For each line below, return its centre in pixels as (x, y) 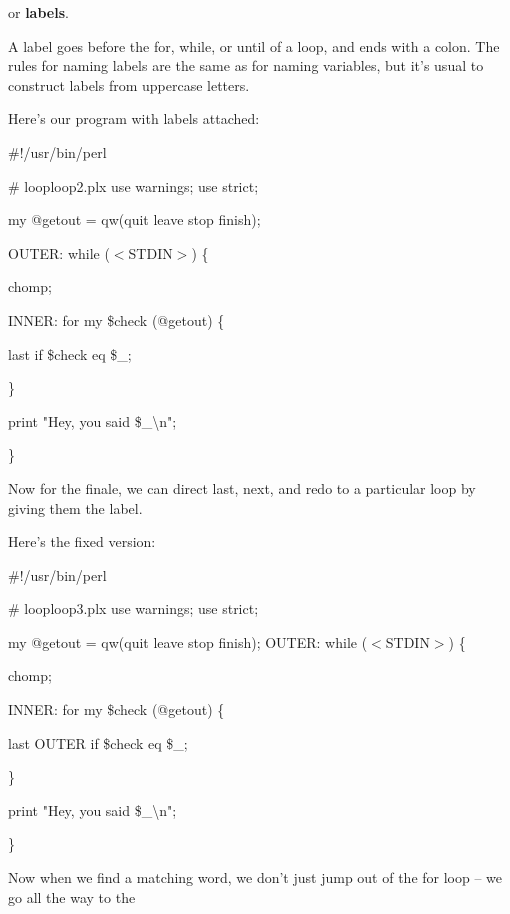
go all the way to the (72, 896)
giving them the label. (75, 507)
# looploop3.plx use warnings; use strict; (133, 608)
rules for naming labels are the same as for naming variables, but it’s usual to (246, 65)
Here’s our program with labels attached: (134, 118)
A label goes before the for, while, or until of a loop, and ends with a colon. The (254, 45)
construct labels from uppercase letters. (129, 84)
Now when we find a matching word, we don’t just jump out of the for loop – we (255, 877)
